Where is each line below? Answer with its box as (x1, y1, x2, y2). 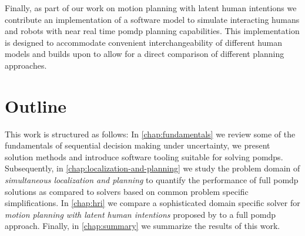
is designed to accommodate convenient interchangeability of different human (5, 36, 282, 48)
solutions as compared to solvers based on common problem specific (5, 185, 249, 197)
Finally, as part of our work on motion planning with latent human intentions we (5, 2, 297, 14)
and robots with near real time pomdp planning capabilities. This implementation (5, 25, 300, 37)
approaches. (5, 59, 47, 71)
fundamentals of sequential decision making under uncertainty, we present (5, 139, 270, 151)
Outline (5, 93, 67, 117)
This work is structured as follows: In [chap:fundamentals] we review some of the (5, 127, 296, 140)
